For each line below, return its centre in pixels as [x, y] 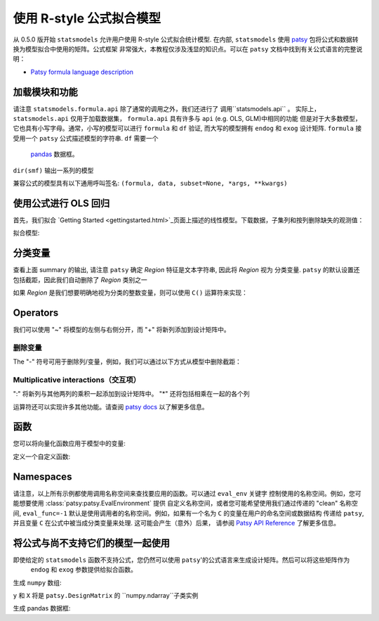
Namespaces [42, 476]
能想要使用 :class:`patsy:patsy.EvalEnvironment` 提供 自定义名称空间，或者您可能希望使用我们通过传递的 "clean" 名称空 [185, 504]
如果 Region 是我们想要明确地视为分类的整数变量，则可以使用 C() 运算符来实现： [131, 293]
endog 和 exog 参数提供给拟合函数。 [84, 570]
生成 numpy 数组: [38, 582]
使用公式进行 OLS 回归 [61, 203]
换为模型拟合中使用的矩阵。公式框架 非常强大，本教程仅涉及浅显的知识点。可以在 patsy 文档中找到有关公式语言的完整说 [188, 49]
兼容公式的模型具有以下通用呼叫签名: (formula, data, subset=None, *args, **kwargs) [150, 183]
